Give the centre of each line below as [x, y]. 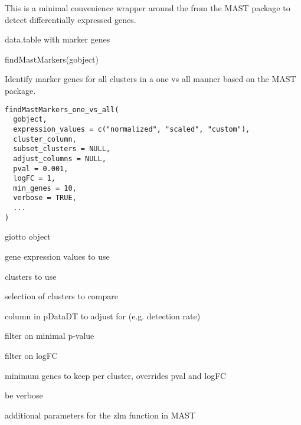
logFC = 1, [34, 179]
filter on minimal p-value [50, 336]
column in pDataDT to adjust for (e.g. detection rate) [103, 316]
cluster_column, [45, 139]
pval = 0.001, [41, 169]
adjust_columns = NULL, [60, 158]
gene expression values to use [57, 256]
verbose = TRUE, [45, 198]
